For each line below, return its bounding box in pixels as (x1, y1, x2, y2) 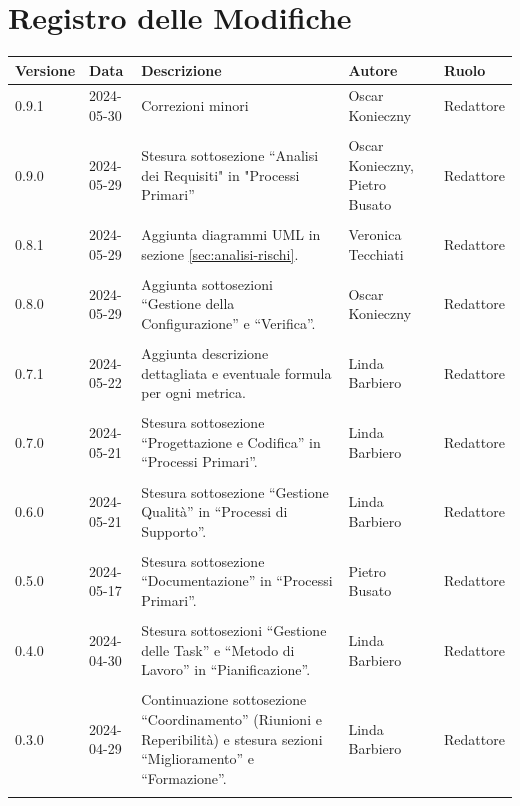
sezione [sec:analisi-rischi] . (141, 243, 299, 264)
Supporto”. (141, 520, 207, 541)
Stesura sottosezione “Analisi (141, 144, 319, 165)
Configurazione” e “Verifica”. (141, 312, 316, 333)
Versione (15, 59, 76, 80)
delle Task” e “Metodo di (141, 639, 295, 660)
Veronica (348, 224, 402, 245)
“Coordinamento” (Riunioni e (141, 709, 322, 729)
